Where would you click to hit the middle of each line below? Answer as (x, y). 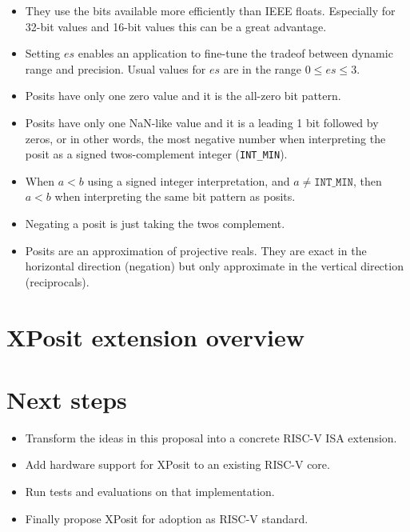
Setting (43, 53)
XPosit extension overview (155, 336)
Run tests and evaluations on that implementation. (150, 492)
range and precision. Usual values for (115, 68)
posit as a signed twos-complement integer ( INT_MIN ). (156, 154)
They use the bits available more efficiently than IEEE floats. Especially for (210, 10)
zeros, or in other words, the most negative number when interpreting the (205, 138)
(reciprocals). (57, 281)
